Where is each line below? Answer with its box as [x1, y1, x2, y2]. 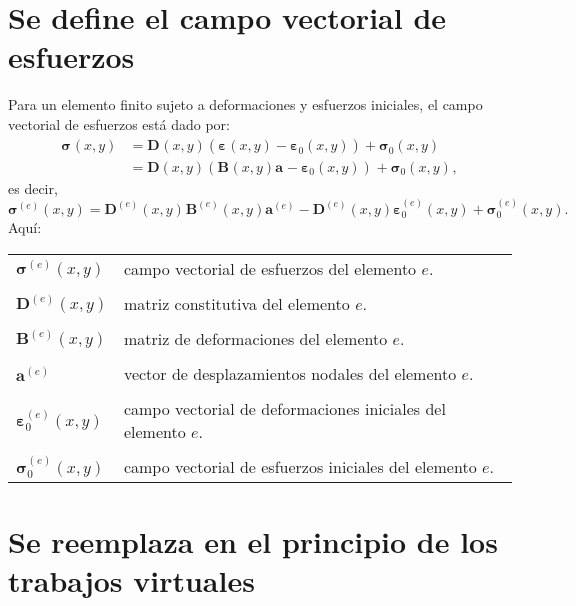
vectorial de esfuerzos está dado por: [8, 113, 230, 134]
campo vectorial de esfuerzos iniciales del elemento [123, 454, 477, 478]
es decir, [8, 177, 58, 198]
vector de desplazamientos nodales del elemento [123, 361, 457, 385]
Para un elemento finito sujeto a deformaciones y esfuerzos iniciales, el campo [8, 94, 483, 115]
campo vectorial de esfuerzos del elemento [123, 256, 417, 280]
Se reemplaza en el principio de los [8, 521, 498, 562]
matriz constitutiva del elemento [123, 291, 350, 315]
